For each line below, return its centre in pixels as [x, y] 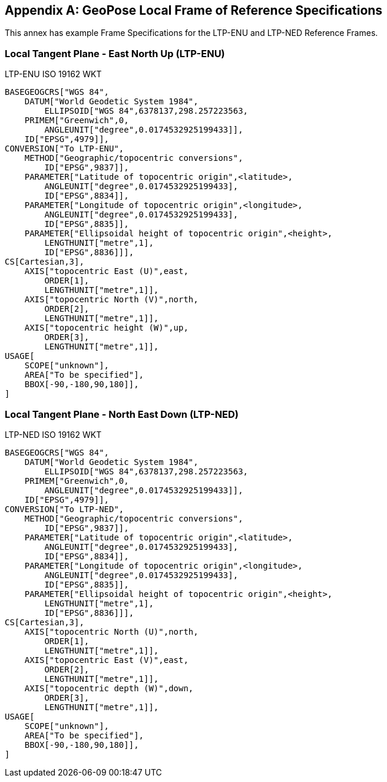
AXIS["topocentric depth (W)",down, [109, 688]
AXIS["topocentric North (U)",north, [111, 631]
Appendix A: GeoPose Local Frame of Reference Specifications [194, 10]
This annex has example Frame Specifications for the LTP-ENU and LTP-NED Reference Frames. [191, 33]
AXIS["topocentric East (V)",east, [106, 660]
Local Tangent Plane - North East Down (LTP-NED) [122, 414]
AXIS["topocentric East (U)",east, [106, 271]
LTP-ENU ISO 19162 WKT [53, 74]
